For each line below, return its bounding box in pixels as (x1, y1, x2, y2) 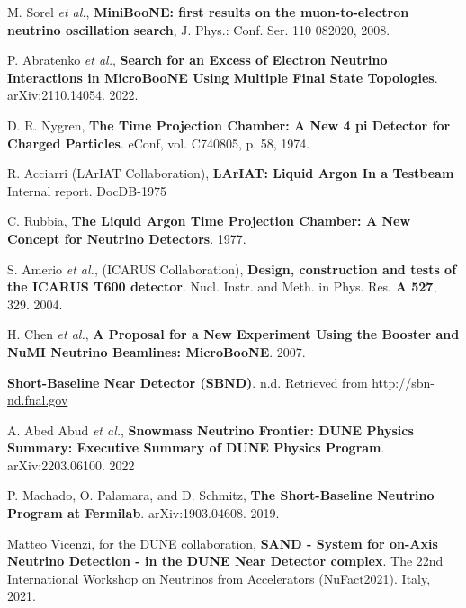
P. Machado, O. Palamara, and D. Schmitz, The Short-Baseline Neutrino (7, 486, 435, 505)
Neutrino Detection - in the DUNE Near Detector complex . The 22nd (7, 551, 444, 570)
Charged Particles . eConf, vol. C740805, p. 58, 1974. (7, 133, 310, 152)
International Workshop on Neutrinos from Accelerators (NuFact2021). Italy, (7, 568, 431, 587)
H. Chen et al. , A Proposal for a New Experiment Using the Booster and (7, 325, 460, 344)
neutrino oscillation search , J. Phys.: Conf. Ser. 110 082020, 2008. (7, 20, 390, 39)
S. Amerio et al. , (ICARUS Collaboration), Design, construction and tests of (7, 259, 457, 278)
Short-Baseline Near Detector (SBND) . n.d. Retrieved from (7, 372, 368, 391)
